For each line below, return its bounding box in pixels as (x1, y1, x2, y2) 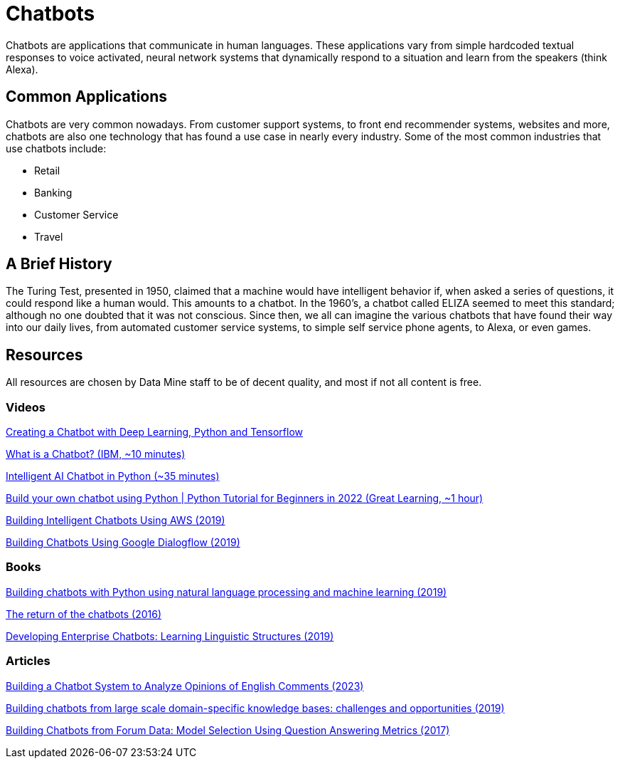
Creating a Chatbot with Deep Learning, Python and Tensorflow (6, 426, 303, 439)
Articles (6, 654, 50, 669)
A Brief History (6, 255, 112, 273)
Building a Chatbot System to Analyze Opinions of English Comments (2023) (6, 679, 364, 692)
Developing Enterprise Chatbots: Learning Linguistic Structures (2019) (6, 629, 334, 642)
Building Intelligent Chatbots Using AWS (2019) (6, 514, 225, 527)
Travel (34, 230, 63, 243)
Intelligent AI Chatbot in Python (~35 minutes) (6, 470, 220, 483)
